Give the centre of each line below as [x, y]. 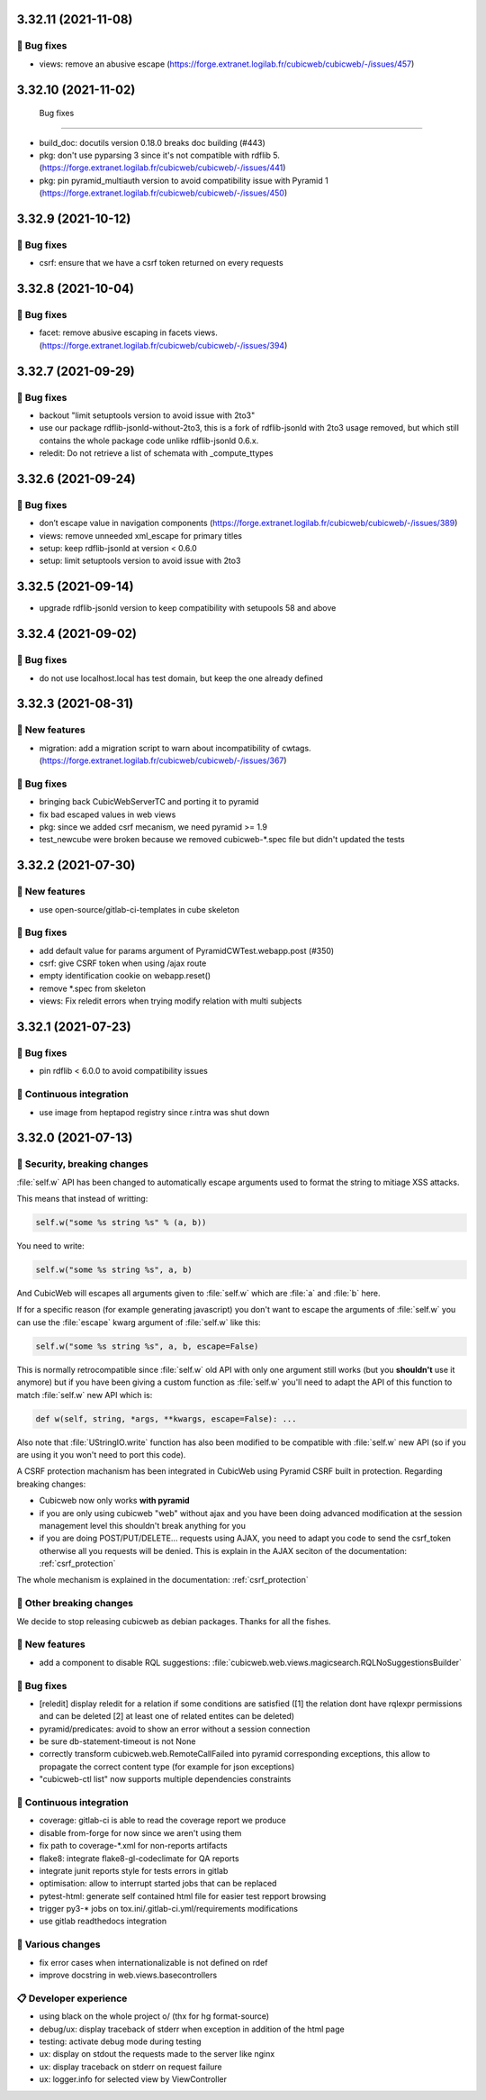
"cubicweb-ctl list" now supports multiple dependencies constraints [165, 1779]
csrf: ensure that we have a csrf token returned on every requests [161, 263]
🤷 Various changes [58, 1944]
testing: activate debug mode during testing [120, 2041]
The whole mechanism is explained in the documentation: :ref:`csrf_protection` [163, 1580]
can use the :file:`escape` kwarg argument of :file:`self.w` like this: [139, 1322]
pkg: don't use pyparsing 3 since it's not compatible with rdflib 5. [160, 155]
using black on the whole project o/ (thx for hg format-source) [154, 2016]
